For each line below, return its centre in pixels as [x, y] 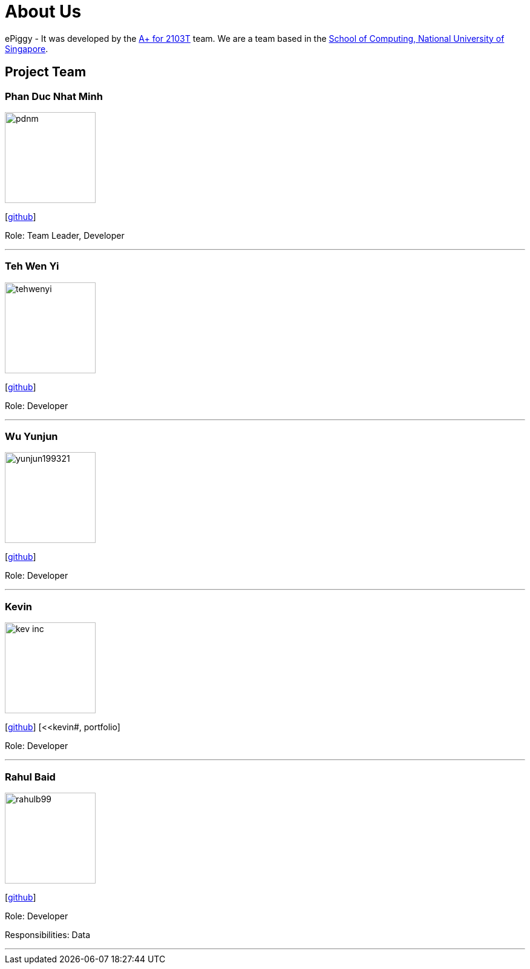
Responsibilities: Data [48, 934]
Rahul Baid [30, 777]
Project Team [46, 72]
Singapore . [27, 48]
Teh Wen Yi [32, 266]
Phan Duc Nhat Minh [54, 96]
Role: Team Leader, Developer [65, 235]
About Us [43, 12]
